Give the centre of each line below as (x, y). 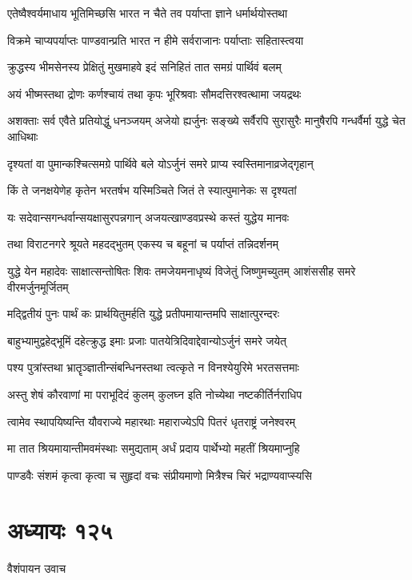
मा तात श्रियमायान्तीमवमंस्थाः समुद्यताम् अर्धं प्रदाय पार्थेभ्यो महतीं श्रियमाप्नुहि (154, 448)
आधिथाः (23, 136)
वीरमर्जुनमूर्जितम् (38, 286)
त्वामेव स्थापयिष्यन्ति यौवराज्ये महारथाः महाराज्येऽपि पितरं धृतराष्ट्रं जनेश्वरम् (152, 421)
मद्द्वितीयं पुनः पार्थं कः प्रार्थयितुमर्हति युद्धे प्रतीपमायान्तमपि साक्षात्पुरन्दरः (144, 314)
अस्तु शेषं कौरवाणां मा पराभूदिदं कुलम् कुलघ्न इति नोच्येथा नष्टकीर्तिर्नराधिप (155, 394)
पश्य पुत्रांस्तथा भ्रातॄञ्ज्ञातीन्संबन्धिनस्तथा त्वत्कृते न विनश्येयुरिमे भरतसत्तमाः (153, 367)
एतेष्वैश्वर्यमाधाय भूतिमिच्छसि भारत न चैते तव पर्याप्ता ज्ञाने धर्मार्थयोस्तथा (148, 13)
